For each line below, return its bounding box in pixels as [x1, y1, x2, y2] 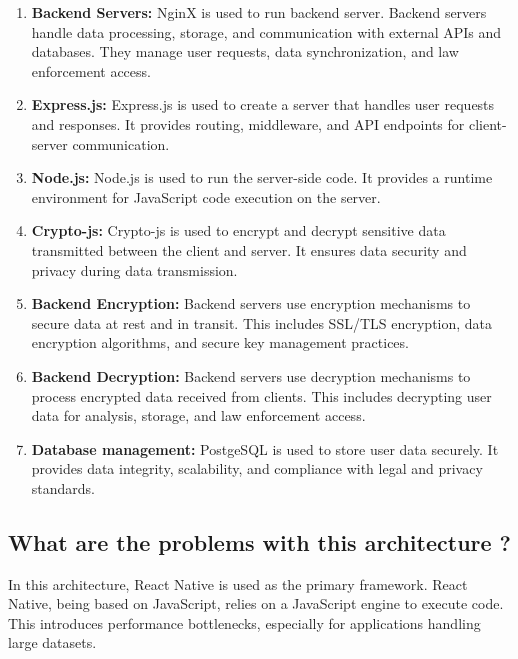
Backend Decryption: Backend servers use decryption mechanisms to [31, 365, 471, 386]
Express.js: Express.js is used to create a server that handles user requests [31, 94, 495, 115]
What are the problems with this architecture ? [8, 526, 512, 557]
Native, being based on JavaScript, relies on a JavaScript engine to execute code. [8, 593, 504, 614]
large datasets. [8, 632, 97, 653]
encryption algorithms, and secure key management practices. [31, 332, 409, 353]
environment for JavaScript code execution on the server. [31, 186, 381, 207]
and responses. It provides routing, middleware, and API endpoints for [31, 113, 465, 134]
